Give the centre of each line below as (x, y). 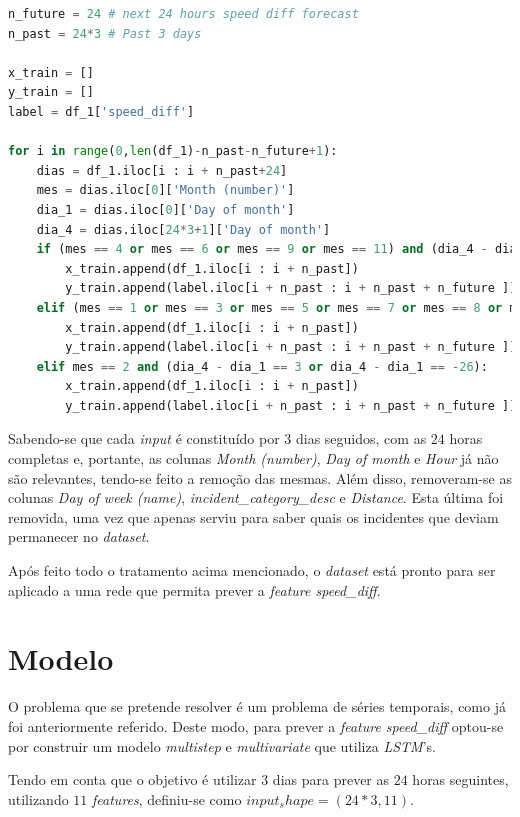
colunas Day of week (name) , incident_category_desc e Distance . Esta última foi (256, 497)
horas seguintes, (460, 779)
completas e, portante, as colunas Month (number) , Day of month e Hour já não (253, 458)
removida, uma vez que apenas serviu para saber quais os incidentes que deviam (253, 516)
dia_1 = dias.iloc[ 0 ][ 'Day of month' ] (165, 209)
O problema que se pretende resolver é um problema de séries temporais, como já (257, 706)
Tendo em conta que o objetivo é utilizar (132, 779)
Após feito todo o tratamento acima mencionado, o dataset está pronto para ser (252, 570)
